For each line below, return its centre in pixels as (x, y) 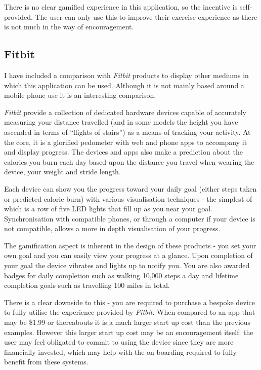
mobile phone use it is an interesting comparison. (80, 95)
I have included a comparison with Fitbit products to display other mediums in (126, 75)
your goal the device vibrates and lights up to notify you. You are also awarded (127, 265)
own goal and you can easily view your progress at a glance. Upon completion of (128, 255)
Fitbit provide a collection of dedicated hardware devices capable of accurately (125, 112)
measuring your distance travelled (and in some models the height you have (121, 122)
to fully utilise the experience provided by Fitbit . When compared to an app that (130, 312)
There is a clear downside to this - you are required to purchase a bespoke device (130, 302)
